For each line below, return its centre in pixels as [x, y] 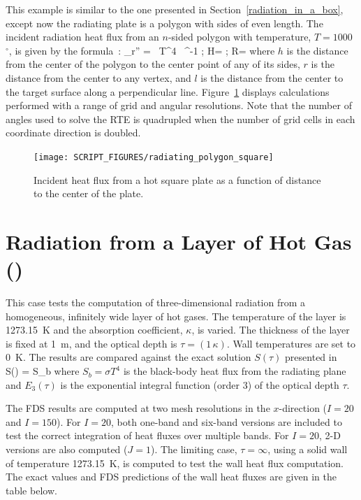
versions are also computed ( [67, 449]
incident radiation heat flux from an [82, 37]
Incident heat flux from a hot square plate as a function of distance [177, 179]
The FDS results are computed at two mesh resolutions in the [138, 408]
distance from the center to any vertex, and [98, 77]
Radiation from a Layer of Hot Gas [179, 241]
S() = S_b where [43, 371]
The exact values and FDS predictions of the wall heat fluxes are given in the [171, 477]
